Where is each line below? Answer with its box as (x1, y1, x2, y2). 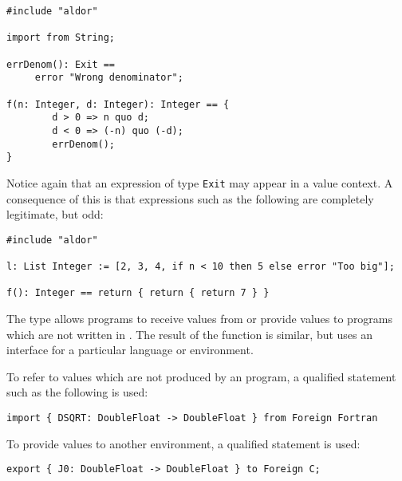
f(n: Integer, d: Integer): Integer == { (6, 98, 230, 110)
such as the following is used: (6, 384, 148, 400)
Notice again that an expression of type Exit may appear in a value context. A (6, 174, 393, 191)
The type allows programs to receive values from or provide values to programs (6, 310, 393, 326)
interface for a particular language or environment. (6, 341, 254, 358)
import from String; (6, 32, 116, 44)
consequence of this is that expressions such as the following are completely (6, 190, 374, 207)
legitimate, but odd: (6, 206, 104, 223)
